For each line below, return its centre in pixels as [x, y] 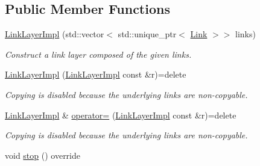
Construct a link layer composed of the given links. [98, 54]
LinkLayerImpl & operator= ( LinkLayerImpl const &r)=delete [121, 115]
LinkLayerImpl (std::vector [55, 34]
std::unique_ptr [147, 34]
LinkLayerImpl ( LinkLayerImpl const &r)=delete [96, 74]
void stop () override [43, 155]
